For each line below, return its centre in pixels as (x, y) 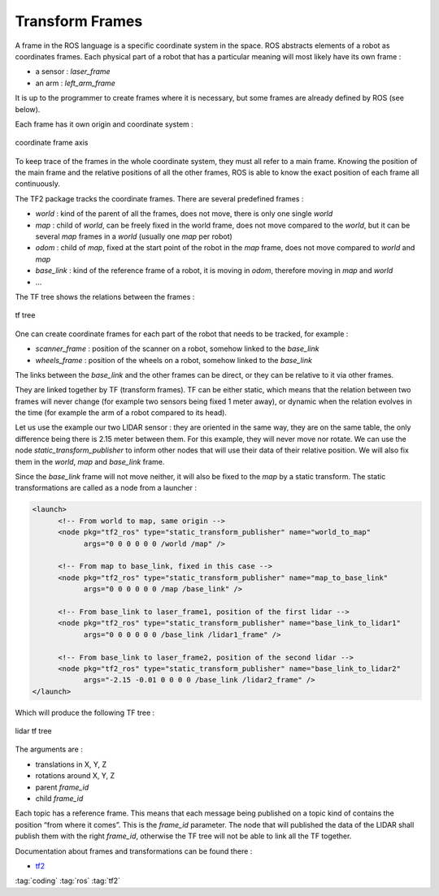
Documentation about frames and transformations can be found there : (134, 851)
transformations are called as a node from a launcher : (106, 488)
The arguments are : (49, 749)
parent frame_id (62, 787)
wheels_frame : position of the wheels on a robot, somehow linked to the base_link (174, 360)
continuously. (37, 184)
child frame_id (59, 799)
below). (28, 109)
